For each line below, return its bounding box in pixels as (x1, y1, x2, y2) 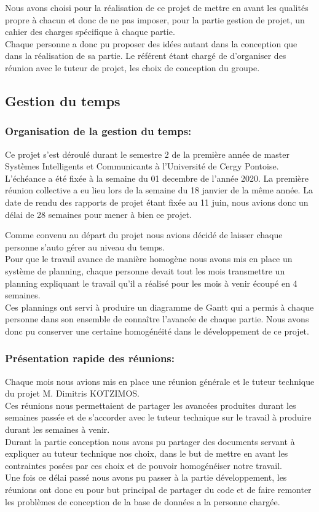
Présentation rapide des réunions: (5, 351, 175, 366)
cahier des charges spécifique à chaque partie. (5, 25, 175, 38)
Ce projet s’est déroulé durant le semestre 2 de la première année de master (5, 147, 289, 160)
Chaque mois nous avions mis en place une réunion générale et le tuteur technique (5, 374, 315, 387)
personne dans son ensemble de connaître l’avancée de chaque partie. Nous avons (5, 312, 309, 325)
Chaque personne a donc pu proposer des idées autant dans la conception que (5, 37, 297, 50)
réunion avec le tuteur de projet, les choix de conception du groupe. (5, 61, 260, 74)
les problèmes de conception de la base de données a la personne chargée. (5, 495, 280, 508)
